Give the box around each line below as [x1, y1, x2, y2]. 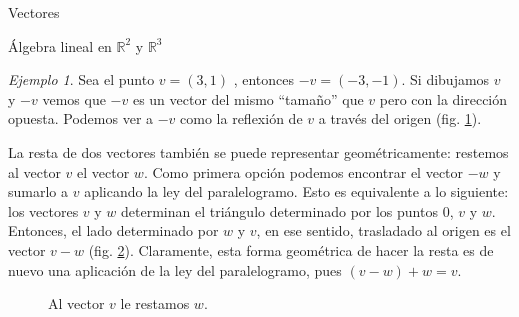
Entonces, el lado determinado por [8, 220, 219, 241]
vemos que [42, 88, 106, 109]
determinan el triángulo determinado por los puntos [121, 200, 438, 221]
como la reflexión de [180, 108, 303, 129]
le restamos [120, 293, 190, 314]
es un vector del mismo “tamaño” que [132, 88, 364, 109]
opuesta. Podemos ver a [8, 108, 154, 129]
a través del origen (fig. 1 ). [318, 108, 482, 129]
